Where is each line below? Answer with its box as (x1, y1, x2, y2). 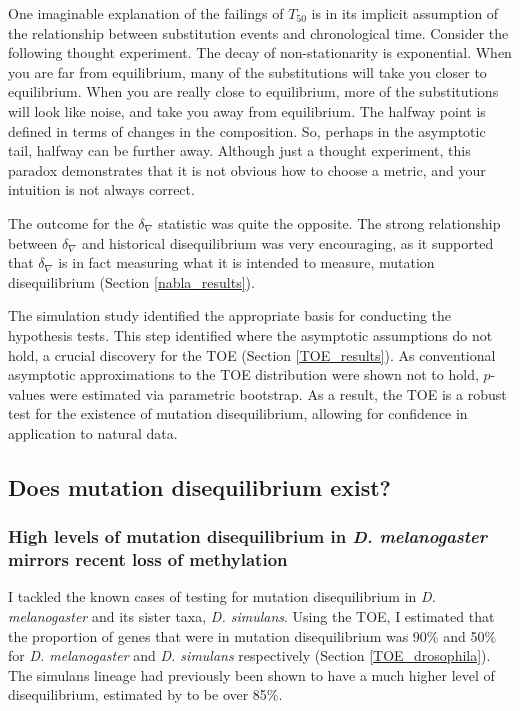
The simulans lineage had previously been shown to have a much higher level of (8, 664, 495, 685)
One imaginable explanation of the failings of (8, 3, 284, 23)
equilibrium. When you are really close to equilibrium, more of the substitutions (8, 81, 499, 102)
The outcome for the (8, 212, 134, 233)
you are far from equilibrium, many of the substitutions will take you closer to (8, 61, 487, 82)
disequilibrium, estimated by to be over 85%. (8, 684, 283, 705)
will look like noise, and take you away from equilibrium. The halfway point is (8, 100, 486, 121)
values (8, 383, 46, 404)
